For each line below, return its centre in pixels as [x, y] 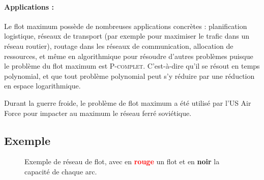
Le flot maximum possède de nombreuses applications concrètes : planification [126, 26]
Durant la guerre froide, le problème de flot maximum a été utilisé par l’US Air [128, 102]
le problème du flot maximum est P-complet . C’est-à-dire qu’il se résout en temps [132, 66]
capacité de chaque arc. [61, 171]
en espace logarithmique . [42, 86]
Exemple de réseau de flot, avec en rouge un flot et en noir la [122, 161]
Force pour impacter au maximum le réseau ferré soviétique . [98, 113]
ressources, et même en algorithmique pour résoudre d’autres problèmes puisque [129, 56]
